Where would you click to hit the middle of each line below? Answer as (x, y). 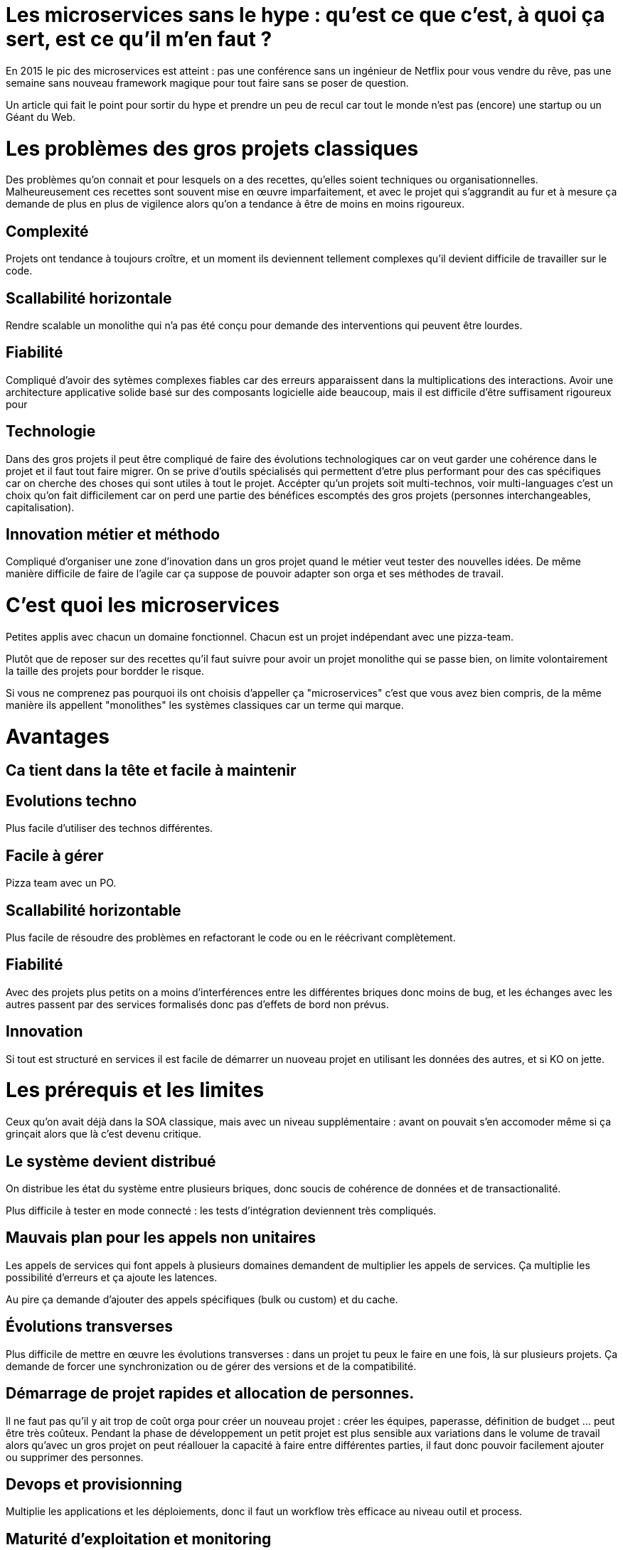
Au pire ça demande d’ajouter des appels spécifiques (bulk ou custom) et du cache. (202, 1299)
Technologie (51, 432)
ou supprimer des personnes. (75, 1457)
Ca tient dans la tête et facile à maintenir (151, 771)
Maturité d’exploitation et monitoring (139, 1539)
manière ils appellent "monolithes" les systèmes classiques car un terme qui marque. (205, 705)
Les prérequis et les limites (135, 1090)
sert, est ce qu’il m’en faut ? (139, 39)
